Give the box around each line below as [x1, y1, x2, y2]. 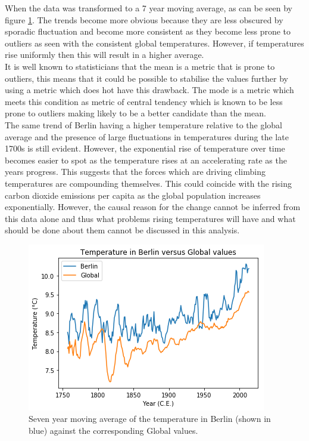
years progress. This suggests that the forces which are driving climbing [5, 165, 266, 178]
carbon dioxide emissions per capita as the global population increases [5, 189, 261, 201]
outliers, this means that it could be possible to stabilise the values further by [5, 72, 288, 84]
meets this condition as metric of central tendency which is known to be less [5, 95, 283, 107]
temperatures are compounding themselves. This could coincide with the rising [5, 177, 292, 189]
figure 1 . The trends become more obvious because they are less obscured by [5, 13, 283, 26]
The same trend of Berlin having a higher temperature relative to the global [5, 118, 283, 131]
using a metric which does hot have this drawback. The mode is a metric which [5, 84, 294, 96]
